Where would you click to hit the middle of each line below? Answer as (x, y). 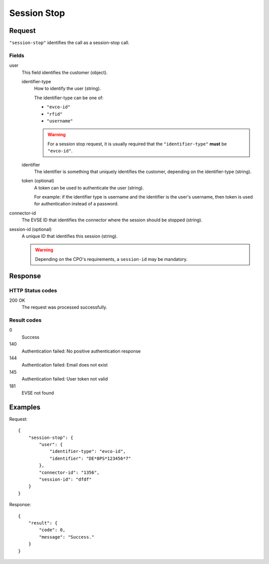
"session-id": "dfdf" (66, 479)
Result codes (25, 320)
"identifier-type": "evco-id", (88, 452)
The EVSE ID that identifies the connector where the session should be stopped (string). (112, 220)
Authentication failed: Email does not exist (65, 365)
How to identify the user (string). (67, 89)
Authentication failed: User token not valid (65, 379)
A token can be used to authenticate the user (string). (89, 188)
